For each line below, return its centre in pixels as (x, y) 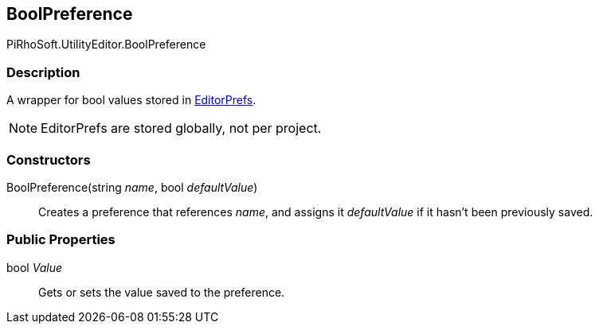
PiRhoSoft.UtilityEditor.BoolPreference (106, 45)
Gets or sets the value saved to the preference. (162, 292)
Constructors (49, 159)
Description (43, 72)
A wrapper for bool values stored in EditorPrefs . (131, 100)
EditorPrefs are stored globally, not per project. (181, 128)
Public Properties (61, 240)
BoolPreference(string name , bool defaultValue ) (132, 187)
